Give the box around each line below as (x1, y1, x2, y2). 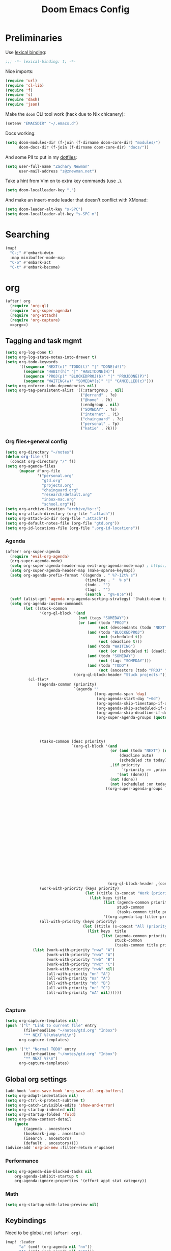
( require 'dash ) (5, 97, 40, 103)
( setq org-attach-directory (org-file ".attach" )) (5, 511, 115, 516)
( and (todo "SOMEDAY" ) (87, 653, 136, 659)
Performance (5, 1157, 39, 1164)
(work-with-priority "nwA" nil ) (46, 966, 115, 971)
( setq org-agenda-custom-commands (10, 601, 83, 607)
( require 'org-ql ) (10, 304, 49, 309)
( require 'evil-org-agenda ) (10, 554, 70, 559)
